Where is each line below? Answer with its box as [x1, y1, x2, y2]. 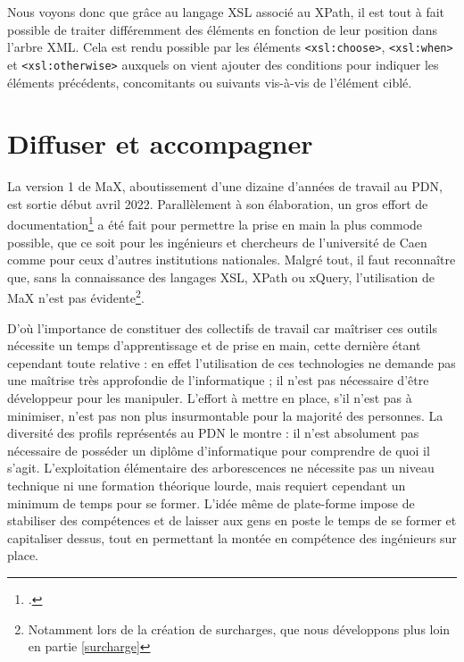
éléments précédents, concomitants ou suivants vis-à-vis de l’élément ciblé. [7, 72, 412, 91]
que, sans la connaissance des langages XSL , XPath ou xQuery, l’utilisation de [7, 267, 435, 286]
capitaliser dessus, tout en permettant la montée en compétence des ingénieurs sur [7, 528, 457, 547]
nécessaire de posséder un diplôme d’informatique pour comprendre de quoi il [7, 440, 430, 459]
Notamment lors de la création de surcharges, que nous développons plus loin [28, 619, 451, 638]
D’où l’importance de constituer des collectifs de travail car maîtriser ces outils [7, 318, 437, 337]
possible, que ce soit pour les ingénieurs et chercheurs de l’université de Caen [7, 232, 427, 251]
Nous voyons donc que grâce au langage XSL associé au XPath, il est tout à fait [7, 3, 445, 21]
